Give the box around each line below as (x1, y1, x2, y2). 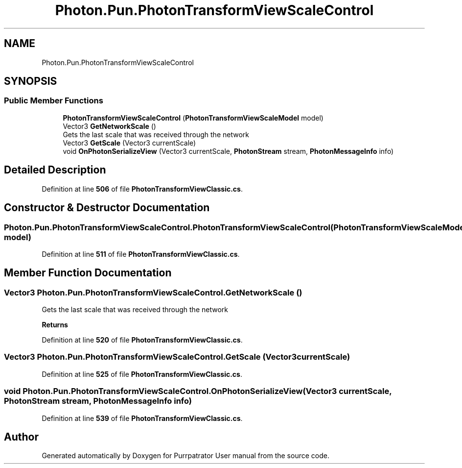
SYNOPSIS (4, 75, 57, 88)
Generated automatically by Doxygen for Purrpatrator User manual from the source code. (42, 451, 329, 460)
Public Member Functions (4, 96, 103, 106)
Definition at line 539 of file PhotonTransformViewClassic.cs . (42, 414, 243, 422)
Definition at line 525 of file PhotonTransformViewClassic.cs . (42, 369, 242, 378)
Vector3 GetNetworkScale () (63, 122, 156, 130)
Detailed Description (4, 164, 106, 176)
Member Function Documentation (4, 267, 172, 279)
